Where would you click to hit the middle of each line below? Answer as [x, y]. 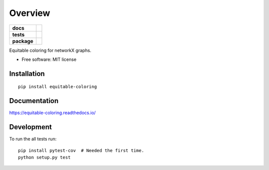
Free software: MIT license [49, 59]
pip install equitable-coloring [58, 87]
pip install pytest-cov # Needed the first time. [81, 150]
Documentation [34, 101]
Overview [30, 13]
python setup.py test [44, 157]
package [23, 41]
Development [31, 127]
